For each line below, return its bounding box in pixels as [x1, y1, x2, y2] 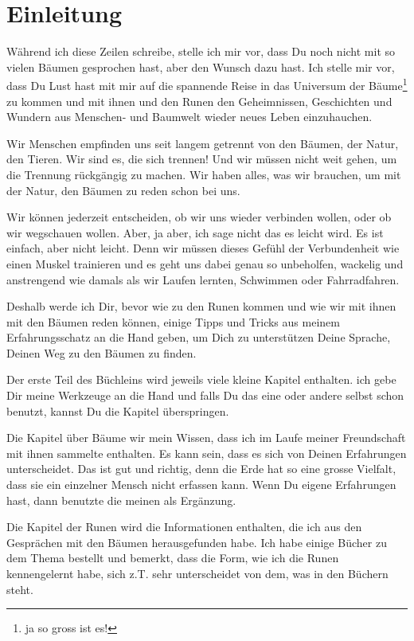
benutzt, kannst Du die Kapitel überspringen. [6, 402, 229, 419]
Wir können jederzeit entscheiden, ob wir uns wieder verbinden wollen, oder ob [6, 209, 392, 225]
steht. [6, 580, 33, 597]
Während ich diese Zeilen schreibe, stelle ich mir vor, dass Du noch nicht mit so [6, 43, 396, 60]
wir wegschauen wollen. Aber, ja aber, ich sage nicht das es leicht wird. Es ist [6, 224, 384, 240]
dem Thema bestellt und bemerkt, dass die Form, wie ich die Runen [6, 549, 339, 566]
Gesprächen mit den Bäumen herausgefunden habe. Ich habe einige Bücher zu [6, 534, 387, 550]
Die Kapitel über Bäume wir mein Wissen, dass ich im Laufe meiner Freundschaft [6, 429, 406, 446]
